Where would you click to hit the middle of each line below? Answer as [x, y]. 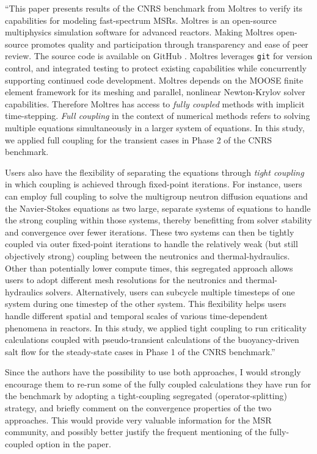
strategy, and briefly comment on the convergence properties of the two [138, 408]
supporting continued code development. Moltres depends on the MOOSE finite [154, 80]
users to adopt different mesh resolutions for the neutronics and [124, 280]
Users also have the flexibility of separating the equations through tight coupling [155, 172]
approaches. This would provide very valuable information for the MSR [138, 420]
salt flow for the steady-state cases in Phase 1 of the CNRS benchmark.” [140, 351]
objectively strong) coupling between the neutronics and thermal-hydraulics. [148, 255]
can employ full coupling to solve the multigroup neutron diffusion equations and [156, 196]
